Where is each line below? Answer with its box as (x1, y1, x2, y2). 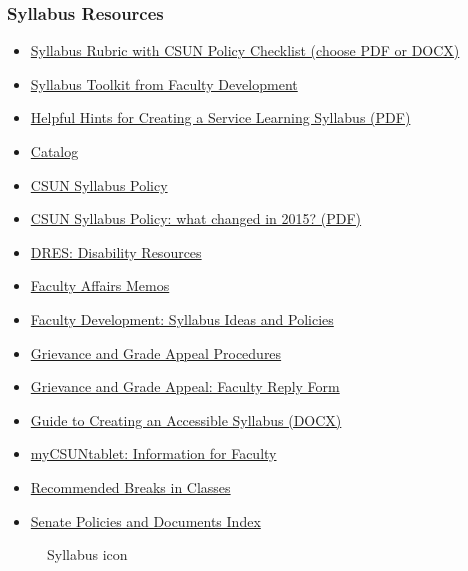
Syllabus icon (47, 544, 128, 565)
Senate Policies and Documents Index (30, 510, 261, 531)
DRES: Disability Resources (30, 241, 202, 262)
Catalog (30, 141, 79, 161)
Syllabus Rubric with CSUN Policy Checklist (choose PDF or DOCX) (30, 40, 460, 61)
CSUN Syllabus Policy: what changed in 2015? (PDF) (30, 208, 362, 229)
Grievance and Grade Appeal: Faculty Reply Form (30, 376, 340, 397)
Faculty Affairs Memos (30, 275, 170, 296)
